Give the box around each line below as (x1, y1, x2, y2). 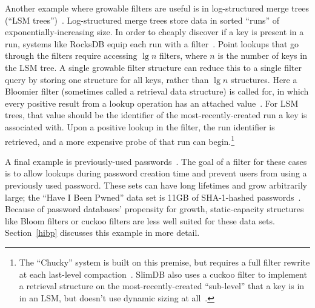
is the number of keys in (217, 49, 307, 62)
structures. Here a (230, 73, 297, 85)
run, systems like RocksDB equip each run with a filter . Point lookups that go (5, 37, 299, 50)
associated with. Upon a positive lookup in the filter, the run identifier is (5, 120, 275, 133)
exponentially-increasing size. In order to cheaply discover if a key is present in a (5, 25, 304, 38)
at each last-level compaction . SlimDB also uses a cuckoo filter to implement (19, 267, 307, 280)
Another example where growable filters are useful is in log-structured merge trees (5, 2, 309, 14)
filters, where (159, 49, 207, 62)
